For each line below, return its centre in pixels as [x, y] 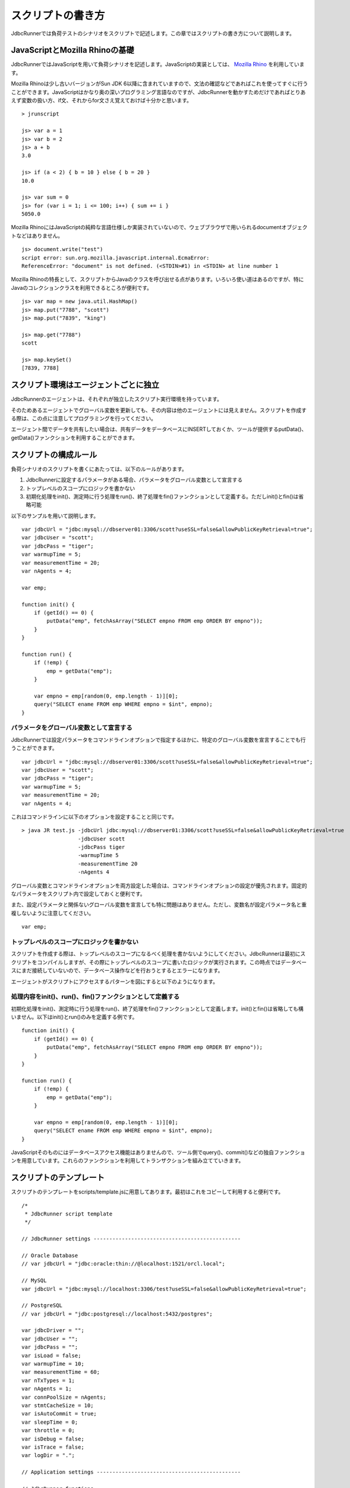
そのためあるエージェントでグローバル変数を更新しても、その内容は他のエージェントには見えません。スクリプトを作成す [159, 410]
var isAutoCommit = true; [59, 1414]
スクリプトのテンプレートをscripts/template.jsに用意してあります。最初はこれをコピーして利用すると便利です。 [147, 1192]
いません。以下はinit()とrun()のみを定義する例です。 [74, 1017]
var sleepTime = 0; [50, 1422]
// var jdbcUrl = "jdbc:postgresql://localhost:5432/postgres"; [117, 1314]
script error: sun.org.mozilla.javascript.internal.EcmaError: [116, 258]
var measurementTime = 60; [61, 1372]
